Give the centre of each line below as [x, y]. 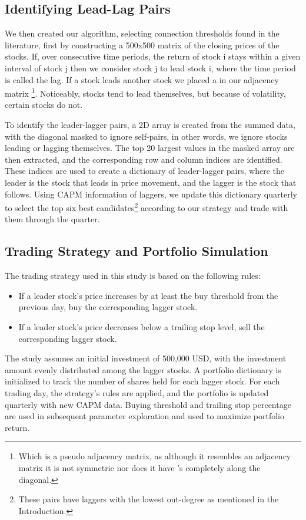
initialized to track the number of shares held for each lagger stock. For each [142, 381]
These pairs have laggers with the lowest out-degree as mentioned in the [149, 499]
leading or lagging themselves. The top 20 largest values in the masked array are [150, 148]
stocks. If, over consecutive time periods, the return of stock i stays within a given [153, 56]
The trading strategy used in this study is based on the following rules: [133, 276]
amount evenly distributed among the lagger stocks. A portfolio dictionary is [143, 369]
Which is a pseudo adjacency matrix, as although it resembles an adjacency [155, 456]
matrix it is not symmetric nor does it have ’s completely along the [139, 467]
